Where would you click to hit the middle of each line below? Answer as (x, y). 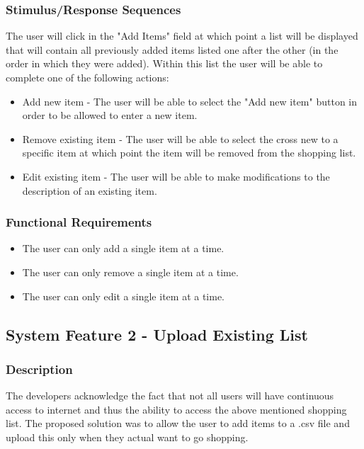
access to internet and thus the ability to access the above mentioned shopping (176, 409)
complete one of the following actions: (87, 77)
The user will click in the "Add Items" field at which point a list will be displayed (182, 36)
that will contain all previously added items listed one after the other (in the (172, 49)
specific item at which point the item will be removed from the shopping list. (189, 153)
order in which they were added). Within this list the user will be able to (164, 63)
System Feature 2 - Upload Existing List (157, 334)
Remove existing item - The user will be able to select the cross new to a (180, 138)
